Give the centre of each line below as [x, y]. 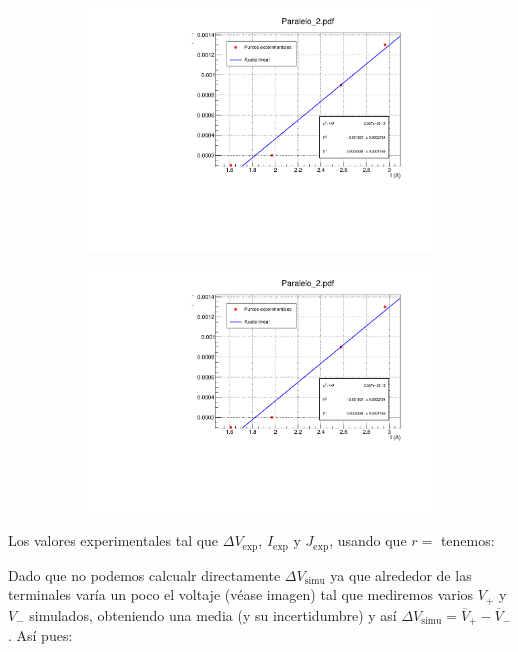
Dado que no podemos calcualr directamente [144, 574]
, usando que [368, 540]
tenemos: [467, 540]
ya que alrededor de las [401, 574]
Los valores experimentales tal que [113, 540]
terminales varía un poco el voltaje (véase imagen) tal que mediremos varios [241, 594]
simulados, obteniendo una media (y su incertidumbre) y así [213, 614]
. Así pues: [40, 635]
